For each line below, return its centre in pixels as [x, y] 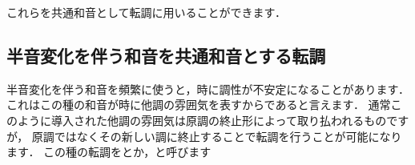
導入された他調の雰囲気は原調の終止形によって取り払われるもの [219, 120]
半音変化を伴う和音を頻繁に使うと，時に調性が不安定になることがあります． [208, 89]
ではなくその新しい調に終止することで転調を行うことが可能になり [228, 136]
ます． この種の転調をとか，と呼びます [109, 152]
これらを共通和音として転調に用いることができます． [147, 12]
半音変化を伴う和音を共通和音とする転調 [166, 55]
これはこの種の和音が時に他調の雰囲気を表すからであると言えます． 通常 [199, 105]
